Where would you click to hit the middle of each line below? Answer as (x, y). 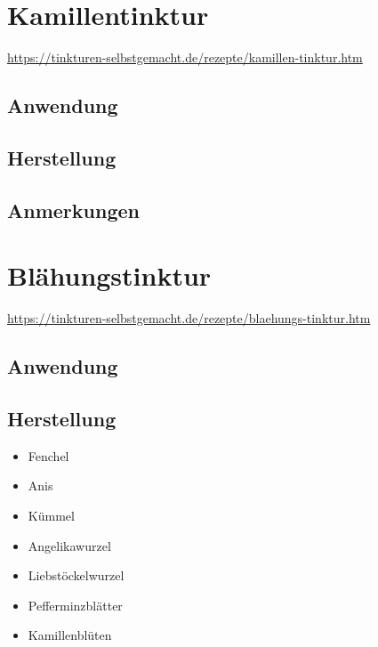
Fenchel (48, 455)
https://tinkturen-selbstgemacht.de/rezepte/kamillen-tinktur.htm (185, 57)
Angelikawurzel (69, 545)
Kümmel (51, 515)
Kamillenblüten (70, 635)
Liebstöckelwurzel (76, 575)
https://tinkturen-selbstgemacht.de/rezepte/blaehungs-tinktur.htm (189, 318)
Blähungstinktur (109, 275)
